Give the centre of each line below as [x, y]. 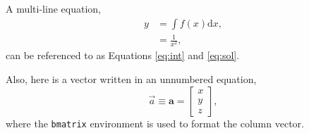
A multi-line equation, [53, 8]
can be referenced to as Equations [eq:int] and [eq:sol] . [123, 55]
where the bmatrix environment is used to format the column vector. [155, 123]
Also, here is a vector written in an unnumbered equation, [131, 78]
